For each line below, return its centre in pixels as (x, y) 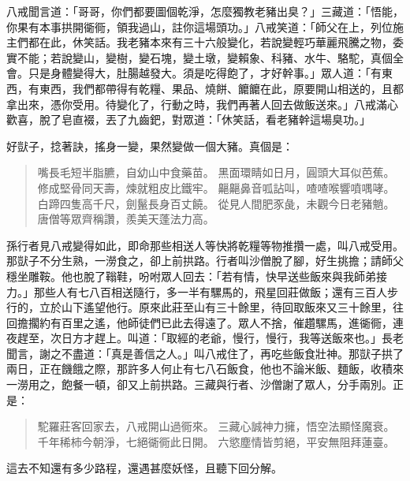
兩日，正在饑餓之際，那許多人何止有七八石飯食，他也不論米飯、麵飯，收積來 (205, 369)
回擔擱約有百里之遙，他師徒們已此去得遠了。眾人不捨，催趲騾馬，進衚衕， (199, 322)
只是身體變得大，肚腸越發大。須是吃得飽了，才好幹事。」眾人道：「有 (205, 73)
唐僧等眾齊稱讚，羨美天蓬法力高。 (126, 219)
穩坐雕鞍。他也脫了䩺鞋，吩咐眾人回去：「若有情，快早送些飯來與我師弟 (191, 276)
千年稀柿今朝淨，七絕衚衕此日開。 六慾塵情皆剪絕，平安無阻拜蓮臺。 (216, 441)
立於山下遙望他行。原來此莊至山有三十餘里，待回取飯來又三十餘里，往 (221, 307)
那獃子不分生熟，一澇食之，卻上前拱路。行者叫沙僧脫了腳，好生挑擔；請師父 (205, 261)
